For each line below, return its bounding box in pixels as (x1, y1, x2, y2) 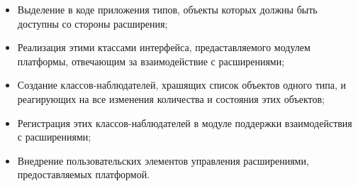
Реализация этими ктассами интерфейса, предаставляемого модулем (17, 40, 311, 55)
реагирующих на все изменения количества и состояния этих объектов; (17, 91, 325, 106)
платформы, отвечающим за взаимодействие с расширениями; (17, 53, 285, 68)
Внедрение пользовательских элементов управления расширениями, (17, 153, 309, 168)
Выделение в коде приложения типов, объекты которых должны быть (17, 2, 318, 16)
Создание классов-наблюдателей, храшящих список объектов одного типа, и (17, 77, 347, 92)
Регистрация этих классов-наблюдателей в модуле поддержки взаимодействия (17, 115, 352, 130)
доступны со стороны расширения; (17, 16, 168, 31)
